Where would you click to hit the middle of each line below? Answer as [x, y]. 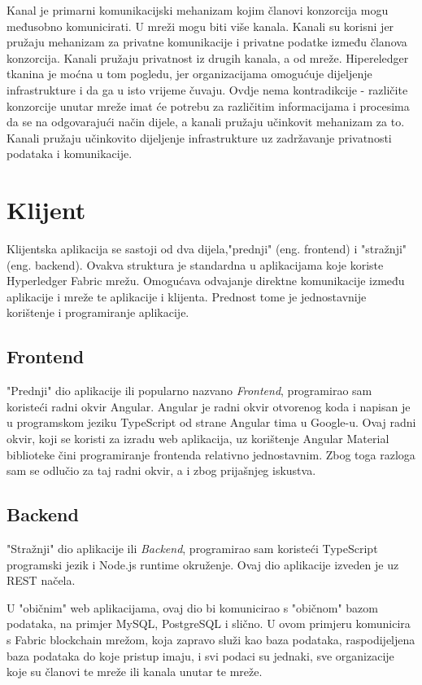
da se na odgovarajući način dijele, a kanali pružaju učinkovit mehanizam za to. [206, 122]
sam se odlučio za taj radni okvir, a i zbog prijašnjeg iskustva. [161, 470]
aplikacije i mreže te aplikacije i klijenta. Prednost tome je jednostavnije [187, 296]
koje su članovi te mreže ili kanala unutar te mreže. [135, 672]
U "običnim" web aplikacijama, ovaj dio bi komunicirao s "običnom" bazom [193, 607]
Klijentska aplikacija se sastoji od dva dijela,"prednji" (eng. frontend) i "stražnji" [207, 249]
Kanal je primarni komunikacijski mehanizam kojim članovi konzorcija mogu [198, 10]
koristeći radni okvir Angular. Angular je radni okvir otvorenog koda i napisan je [209, 406]
